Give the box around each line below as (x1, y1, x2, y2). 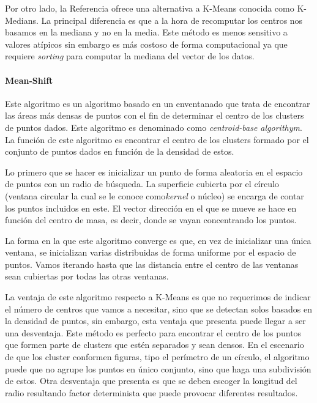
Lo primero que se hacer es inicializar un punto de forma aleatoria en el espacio (5, 165, 303, 178)
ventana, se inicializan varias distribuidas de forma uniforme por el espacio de (5, 246, 296, 259)
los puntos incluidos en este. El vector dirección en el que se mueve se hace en (5, 201, 297, 214)
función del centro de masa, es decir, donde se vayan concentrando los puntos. (5, 213, 297, 226)
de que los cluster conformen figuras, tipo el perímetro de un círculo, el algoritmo (5, 350, 310, 363)
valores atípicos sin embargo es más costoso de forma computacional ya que (5, 37, 288, 50)
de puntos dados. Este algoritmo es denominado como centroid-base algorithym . (5, 120, 302, 133)
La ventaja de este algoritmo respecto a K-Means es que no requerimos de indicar (5, 290, 311, 303)
